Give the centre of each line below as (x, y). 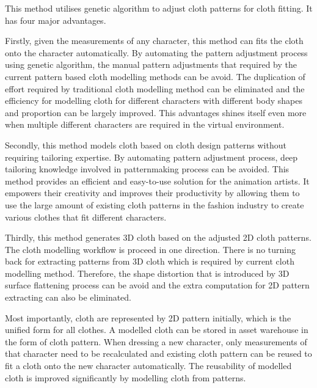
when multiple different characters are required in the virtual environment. (145, 124)
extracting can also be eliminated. (68, 297)
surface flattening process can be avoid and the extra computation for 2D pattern (157, 285)
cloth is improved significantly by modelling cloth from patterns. (126, 377)
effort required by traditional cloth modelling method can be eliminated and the (155, 88)
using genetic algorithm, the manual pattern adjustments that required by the (151, 64)
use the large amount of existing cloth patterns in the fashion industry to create (155, 204)
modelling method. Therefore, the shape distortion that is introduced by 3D (147, 273)
